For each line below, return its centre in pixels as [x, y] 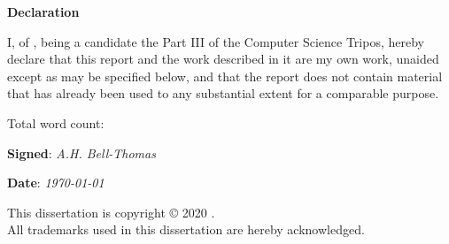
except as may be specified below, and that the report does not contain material [225, 76]
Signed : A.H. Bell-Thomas [81, 152]
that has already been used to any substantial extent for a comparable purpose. [223, 93]
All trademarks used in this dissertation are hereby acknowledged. [186, 229]
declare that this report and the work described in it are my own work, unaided [223, 59]
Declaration [43, 11]
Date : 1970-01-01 [56, 183]
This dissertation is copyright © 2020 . [111, 212]
